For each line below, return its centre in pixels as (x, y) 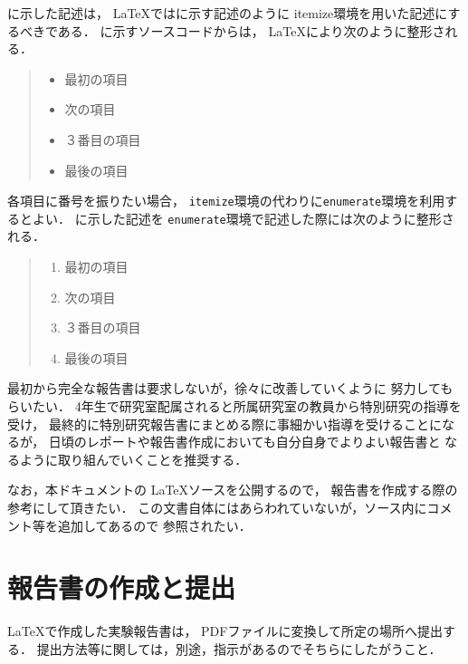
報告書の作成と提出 (122, 587)
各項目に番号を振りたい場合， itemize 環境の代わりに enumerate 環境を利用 (226, 201)
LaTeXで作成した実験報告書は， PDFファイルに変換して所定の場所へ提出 (225, 631)
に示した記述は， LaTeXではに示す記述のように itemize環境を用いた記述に (228, 13)
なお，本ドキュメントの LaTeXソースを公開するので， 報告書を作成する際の (233, 490)
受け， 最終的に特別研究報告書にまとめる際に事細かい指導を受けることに (224, 423)
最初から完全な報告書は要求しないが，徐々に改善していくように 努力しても (230, 388)
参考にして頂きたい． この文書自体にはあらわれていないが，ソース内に (217, 507)
